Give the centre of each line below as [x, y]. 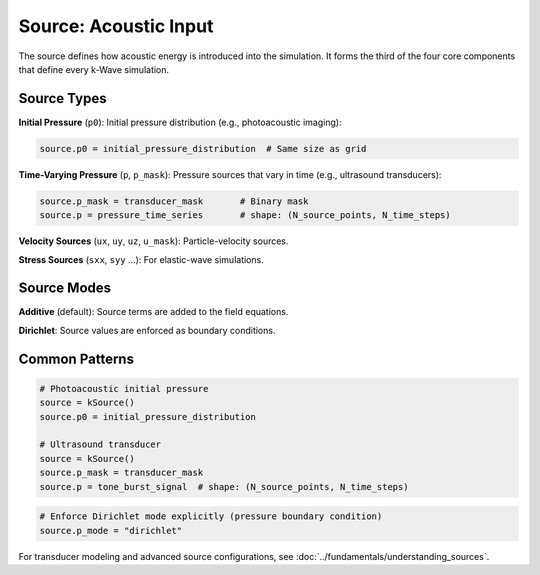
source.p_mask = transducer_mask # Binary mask [174, 201]
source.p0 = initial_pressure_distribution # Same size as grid [203, 148]
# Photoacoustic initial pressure [124, 388]
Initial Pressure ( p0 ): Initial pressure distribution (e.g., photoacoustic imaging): [180, 122]
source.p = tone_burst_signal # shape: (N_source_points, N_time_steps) [224, 486]
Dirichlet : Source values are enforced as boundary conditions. [147, 330]
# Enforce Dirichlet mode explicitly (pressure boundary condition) [211, 516]
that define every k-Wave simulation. [94, 69]
